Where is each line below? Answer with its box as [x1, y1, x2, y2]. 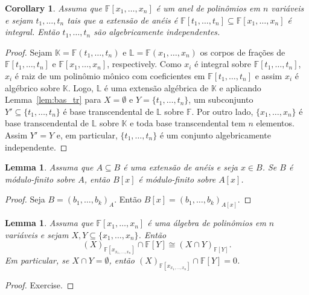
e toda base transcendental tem [130, 117, 246, 129]
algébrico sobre [5, 81, 60, 94]
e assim [255, 69, 282, 82]
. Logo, [68, 81, 94, 94]
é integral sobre [194, 57, 252, 70]
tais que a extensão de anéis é [67, 13, 178, 26]
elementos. [256, 117, 295, 129]
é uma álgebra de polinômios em [147, 216, 266, 229]
